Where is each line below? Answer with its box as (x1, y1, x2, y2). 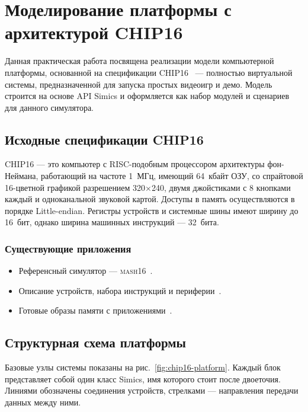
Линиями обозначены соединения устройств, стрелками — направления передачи (5, 384, 299, 397)
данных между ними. (5, 396, 81, 408)
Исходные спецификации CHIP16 (5, 130, 204, 148)
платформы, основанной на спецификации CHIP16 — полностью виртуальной (5, 66, 293, 78)
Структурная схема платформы (5, 333, 186, 352)
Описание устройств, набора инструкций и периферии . (18, 284, 222, 296)
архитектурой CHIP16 (5, 20, 183, 44)
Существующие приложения (5, 241, 131, 255)
